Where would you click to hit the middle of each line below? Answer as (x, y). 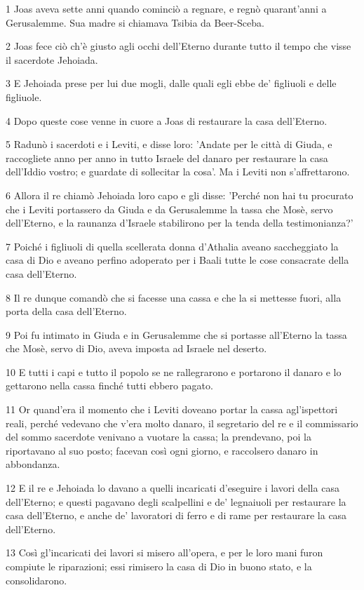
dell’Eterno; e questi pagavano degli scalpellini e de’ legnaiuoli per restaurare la (176, 501)
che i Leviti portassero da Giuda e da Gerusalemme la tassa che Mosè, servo (169, 209)
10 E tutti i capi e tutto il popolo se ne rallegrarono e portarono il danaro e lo (174, 371)
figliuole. (24, 96)
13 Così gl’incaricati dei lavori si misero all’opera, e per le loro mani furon (164, 552)
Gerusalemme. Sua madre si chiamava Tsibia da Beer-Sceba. (135, 22)
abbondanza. (33, 464)
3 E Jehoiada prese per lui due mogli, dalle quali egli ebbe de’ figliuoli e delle (171, 83)
